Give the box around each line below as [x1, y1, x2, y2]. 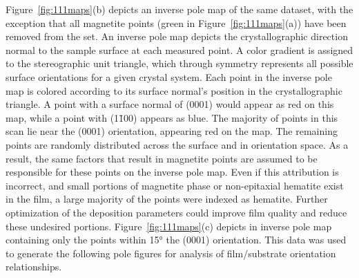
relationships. [6, 259, 62, 274]
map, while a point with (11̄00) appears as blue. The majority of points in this [6, 110, 338, 124]
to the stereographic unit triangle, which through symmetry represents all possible [6, 56, 353, 71]
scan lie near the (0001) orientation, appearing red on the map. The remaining [6, 124, 338, 138]
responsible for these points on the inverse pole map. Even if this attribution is [6, 165, 339, 179]
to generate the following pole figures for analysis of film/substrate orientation [6, 245, 336, 260]
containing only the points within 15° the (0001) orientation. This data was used [6, 232, 347, 247]
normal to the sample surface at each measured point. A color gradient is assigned [6, 42, 353, 57]
